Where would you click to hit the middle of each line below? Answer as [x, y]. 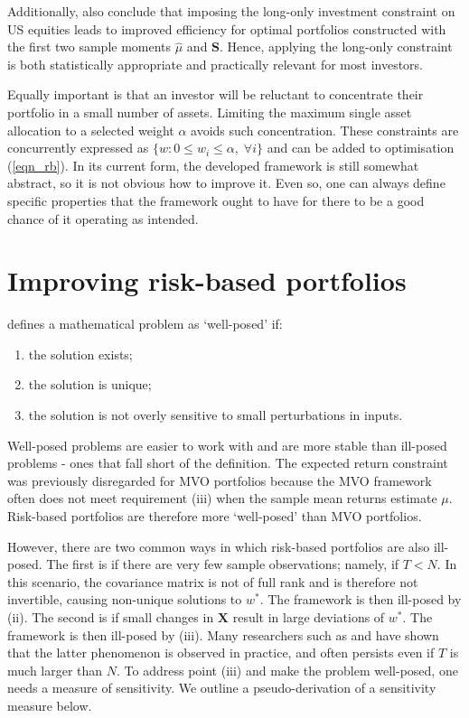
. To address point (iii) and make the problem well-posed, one [287, 670]
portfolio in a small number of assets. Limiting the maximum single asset [210, 112]
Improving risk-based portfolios [207, 280]
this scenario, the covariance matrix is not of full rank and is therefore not [213, 581]
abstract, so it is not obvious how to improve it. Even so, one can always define [226, 183]
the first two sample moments [89, 47]
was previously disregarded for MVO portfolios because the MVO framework [220, 480]
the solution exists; [80, 354]
